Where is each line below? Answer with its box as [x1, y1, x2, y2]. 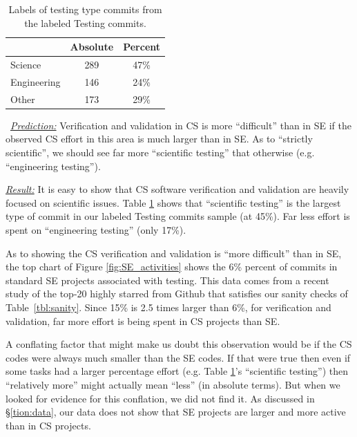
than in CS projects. [6, 418, 91, 432]
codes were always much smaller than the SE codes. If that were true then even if [6, 350, 351, 364]
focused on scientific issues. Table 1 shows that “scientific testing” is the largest [6, 195, 341, 210]
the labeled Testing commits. [24, 15, 146, 30]
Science [10, 57, 41, 72]
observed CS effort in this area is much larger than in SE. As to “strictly [6, 131, 313, 146]
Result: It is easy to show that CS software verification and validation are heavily [6, 182, 349, 196]
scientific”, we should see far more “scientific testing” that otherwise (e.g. [6, 145, 315, 159]
